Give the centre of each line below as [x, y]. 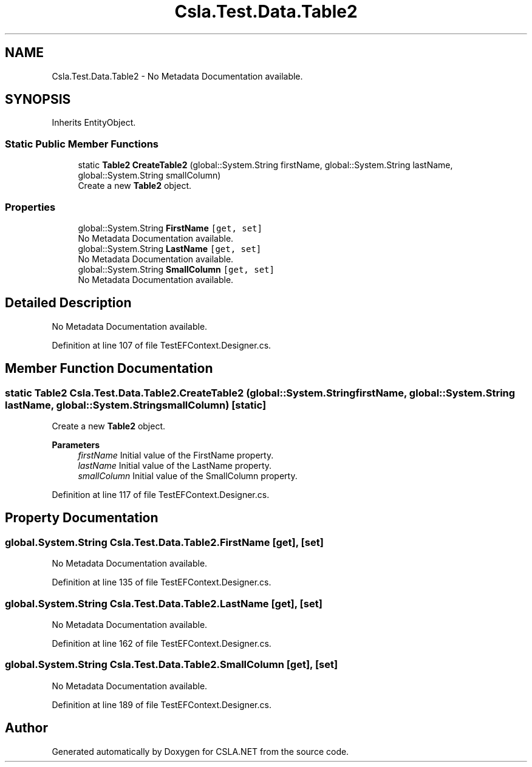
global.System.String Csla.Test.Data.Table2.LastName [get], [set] [164, 603]
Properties [30, 207]
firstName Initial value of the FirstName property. [176, 455]
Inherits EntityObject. [94, 123]
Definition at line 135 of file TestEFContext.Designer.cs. [162, 582]
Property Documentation [82, 518]
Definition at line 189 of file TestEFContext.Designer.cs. [162, 704]
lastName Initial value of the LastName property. [175, 465]
